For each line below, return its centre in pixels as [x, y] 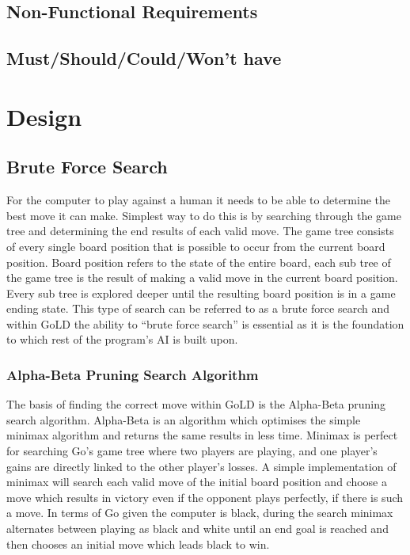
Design [44, 116]
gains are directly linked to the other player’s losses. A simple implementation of [201, 466]
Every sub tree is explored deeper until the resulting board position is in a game [201, 293]
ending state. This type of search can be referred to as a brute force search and [198, 308]
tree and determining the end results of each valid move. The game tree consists [200, 231]
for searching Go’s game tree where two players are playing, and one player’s [192, 451]
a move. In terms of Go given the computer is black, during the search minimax [200, 513]
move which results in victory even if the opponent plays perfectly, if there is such [205, 497]
